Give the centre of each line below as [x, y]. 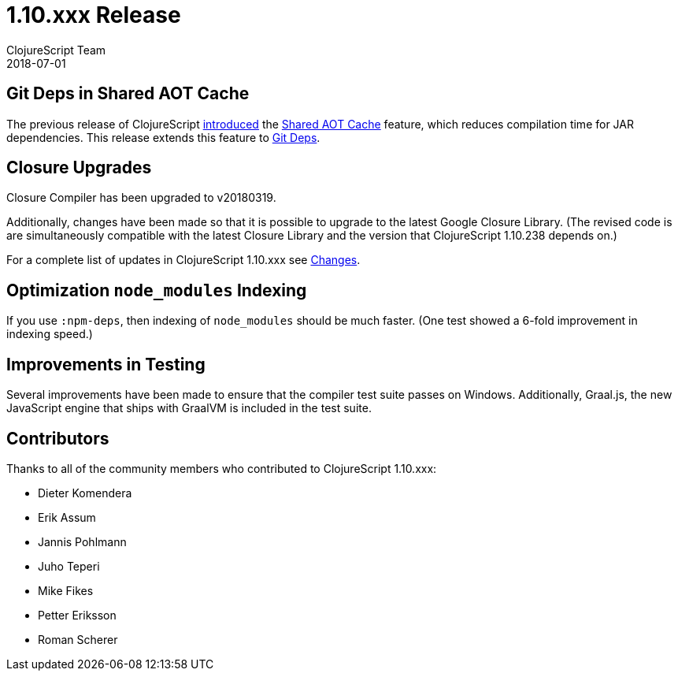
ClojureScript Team [56, 50]
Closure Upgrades [79, 168]
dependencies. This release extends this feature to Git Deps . [163, 137]
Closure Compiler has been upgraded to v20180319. [141, 198]
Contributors [58, 438]
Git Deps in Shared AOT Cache [128, 94]
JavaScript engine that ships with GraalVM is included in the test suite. [189, 408]
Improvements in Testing [106, 364]
